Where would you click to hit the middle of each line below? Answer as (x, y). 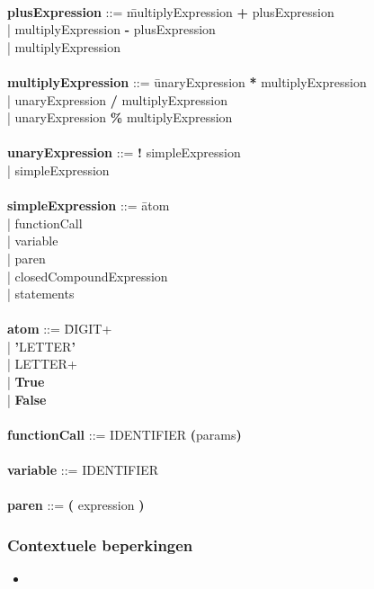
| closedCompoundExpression (88, 276)
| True (26, 382)
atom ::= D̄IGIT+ (60, 329)
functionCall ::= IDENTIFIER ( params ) (125, 434)
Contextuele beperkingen (100, 544)
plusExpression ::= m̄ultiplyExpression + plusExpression (171, 11)
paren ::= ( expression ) (76, 505)
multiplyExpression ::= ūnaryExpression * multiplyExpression (187, 81)
